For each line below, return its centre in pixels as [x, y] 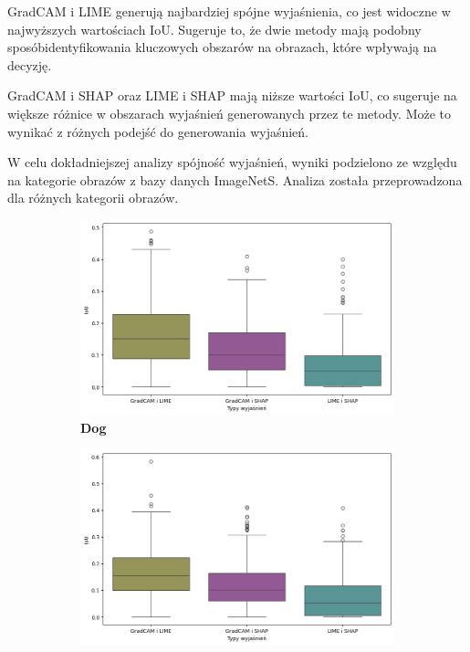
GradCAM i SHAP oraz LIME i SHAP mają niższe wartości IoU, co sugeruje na [232, 95]
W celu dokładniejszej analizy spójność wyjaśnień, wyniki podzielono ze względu [232, 162]
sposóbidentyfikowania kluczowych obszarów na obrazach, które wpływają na [222, 47]
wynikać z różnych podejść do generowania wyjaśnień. [158, 131]
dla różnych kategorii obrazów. [93, 198]
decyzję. [30, 64]
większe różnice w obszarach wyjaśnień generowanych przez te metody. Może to [230, 113]
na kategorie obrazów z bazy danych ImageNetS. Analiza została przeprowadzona [235, 179]
